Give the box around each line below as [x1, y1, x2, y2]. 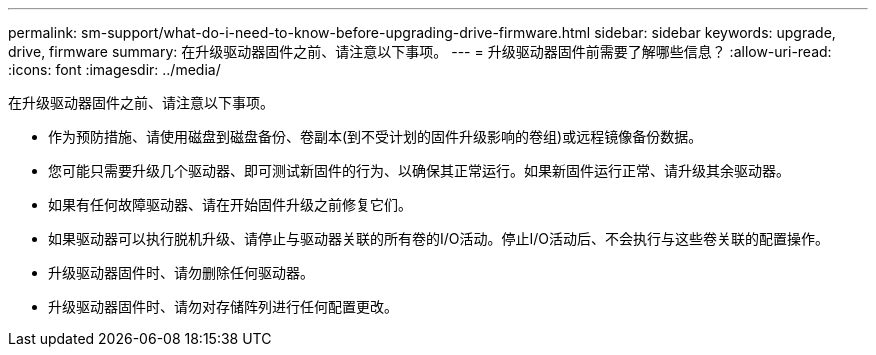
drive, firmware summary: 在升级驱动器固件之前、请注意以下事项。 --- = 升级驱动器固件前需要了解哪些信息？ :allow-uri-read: [8, 43, 832, 60]
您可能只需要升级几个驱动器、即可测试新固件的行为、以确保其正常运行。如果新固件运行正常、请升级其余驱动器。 [48, 162, 790, 179]
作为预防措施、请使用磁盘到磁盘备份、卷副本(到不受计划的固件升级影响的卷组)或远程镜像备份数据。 [48, 128, 703, 145]
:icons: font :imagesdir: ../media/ [8, 61, 221, 78]
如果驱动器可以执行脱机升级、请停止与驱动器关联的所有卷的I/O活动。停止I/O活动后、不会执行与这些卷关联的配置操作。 [48, 230, 830, 247]
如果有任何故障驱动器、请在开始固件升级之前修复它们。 [48, 196, 412, 213]
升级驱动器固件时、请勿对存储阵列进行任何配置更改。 [48, 298, 398, 315]
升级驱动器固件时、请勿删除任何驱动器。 [48, 264, 314, 281]
